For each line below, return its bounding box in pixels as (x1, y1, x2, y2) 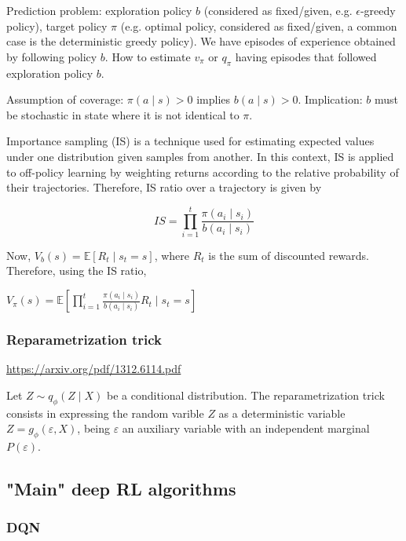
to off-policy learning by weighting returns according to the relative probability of (6, 163, 399, 180)
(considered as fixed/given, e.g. (203, 2, 353, 18)
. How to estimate (104, 48, 191, 64)
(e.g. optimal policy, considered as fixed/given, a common (120, 17, 397, 34)
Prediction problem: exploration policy (6, 2, 192, 18)
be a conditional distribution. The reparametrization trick (107, 386, 385, 403)
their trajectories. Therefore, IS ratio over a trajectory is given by (6, 179, 322, 196)
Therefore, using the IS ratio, (6, 262, 147, 279)
